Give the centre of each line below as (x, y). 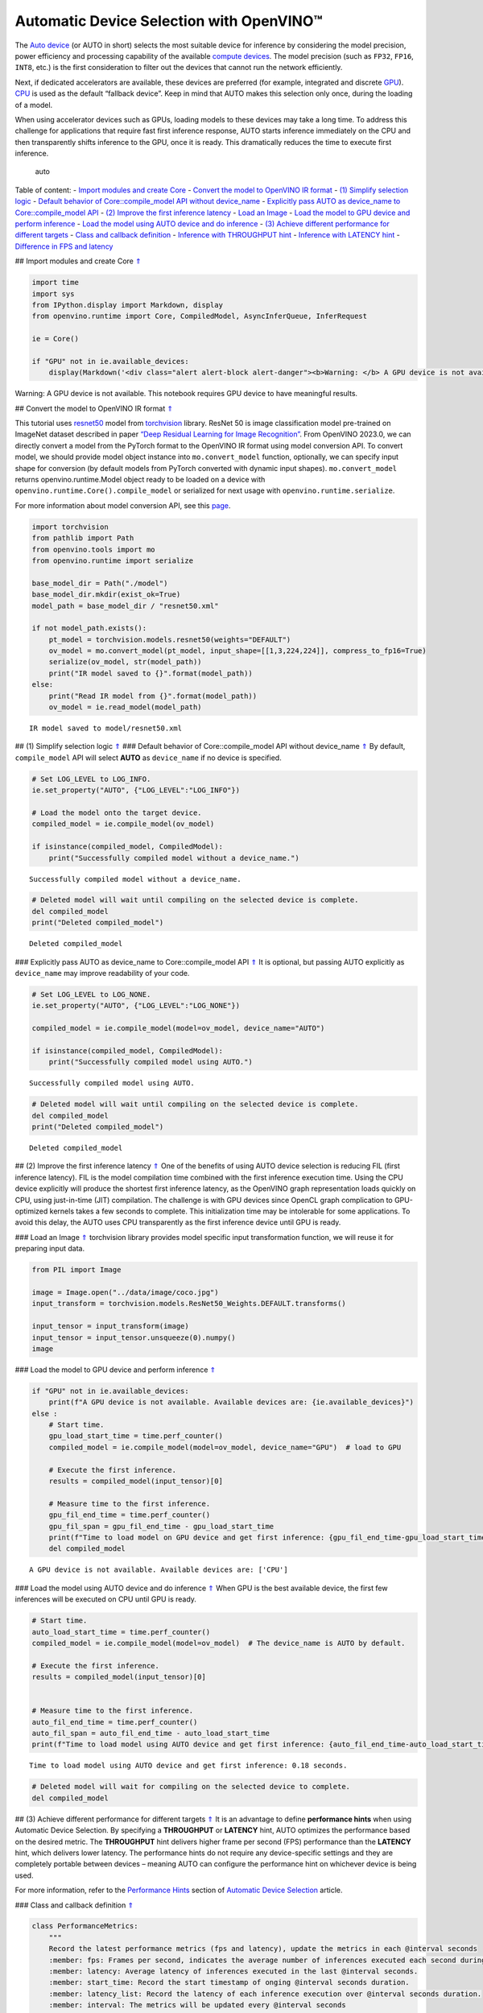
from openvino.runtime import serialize (112, 560)
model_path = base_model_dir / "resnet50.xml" (125, 606)
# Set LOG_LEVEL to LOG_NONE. (91, 995)
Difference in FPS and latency (64, 246)
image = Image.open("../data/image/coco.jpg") (125, 1292)
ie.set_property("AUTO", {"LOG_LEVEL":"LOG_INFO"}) (136, 790)
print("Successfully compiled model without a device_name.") (174, 858)
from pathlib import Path (83, 538)
